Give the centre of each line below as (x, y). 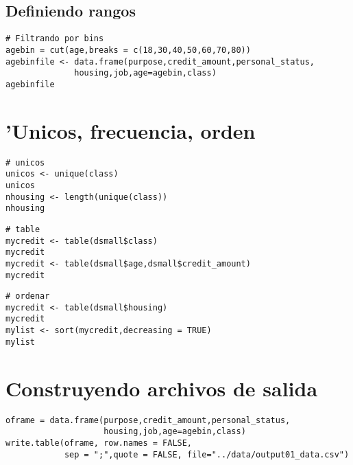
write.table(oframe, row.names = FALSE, (99, 443)
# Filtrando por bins (55, 39)
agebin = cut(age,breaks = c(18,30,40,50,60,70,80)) (128, 50)
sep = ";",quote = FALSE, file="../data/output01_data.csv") (207, 454)
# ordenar (28, 296)
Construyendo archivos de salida (162, 388)
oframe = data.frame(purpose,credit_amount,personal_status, (148, 420)
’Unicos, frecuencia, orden (131, 130)
